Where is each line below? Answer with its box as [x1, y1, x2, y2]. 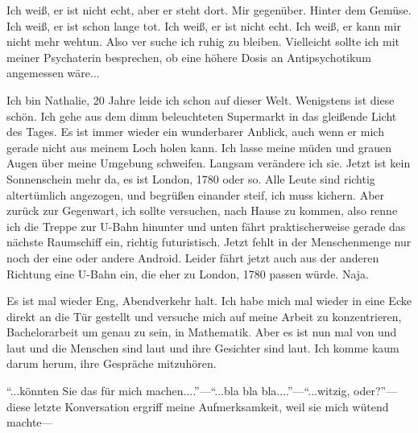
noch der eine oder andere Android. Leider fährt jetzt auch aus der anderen [6, 249, 379, 266]
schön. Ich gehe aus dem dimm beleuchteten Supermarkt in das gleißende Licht [6, 107, 397, 124]
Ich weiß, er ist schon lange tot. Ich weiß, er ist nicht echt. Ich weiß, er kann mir [6, 17, 401, 34]
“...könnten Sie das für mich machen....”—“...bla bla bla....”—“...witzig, [6, 382, 350, 399]
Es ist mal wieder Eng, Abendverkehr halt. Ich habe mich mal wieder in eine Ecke [6, 292, 412, 309]
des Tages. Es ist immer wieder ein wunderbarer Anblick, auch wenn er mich [6, 123, 384, 140]
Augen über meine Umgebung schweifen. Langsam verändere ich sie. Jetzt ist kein [6, 155, 411, 171]
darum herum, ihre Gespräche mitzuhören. [6, 355, 217, 372]
